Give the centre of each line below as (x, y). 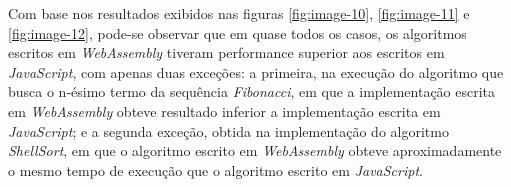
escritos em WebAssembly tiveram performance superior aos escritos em (226, 52)
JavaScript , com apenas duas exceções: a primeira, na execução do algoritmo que (256, 71)
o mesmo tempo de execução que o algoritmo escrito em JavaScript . (215, 169)
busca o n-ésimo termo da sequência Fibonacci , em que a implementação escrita (252, 91)
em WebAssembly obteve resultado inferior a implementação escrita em (224, 110)
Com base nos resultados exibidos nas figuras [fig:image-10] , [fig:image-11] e (239, 13)
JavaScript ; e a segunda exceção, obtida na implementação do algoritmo (228, 130)
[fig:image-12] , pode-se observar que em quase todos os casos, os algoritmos (237, 32)
